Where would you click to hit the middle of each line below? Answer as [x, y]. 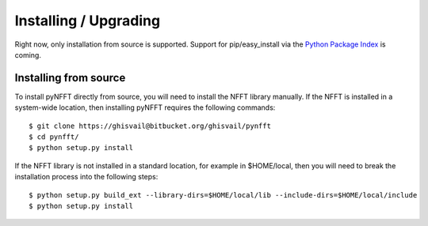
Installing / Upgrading [88, 21]
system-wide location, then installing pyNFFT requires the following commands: [145, 107]
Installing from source [70, 78]
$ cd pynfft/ [54, 137]
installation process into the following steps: [86, 177]
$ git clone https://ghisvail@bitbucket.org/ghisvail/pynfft [150, 126]
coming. [28, 55]
